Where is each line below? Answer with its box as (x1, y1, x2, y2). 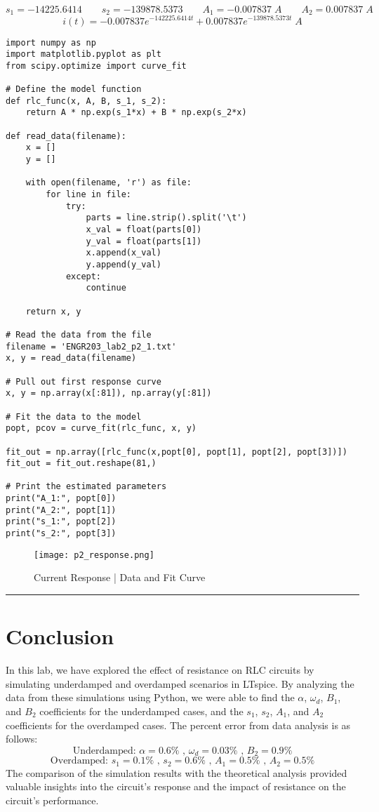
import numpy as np (6, 37, 96, 48)
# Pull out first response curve (6, 376, 161, 387)
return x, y (25, 306, 81, 317)
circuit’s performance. (6, 792, 99, 807)
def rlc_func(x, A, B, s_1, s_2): (6, 95, 167, 106)
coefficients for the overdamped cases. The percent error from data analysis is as (6, 717, 351, 732)
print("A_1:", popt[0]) (6, 493, 117, 504)
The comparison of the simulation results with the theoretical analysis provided (6, 765, 347, 780)
